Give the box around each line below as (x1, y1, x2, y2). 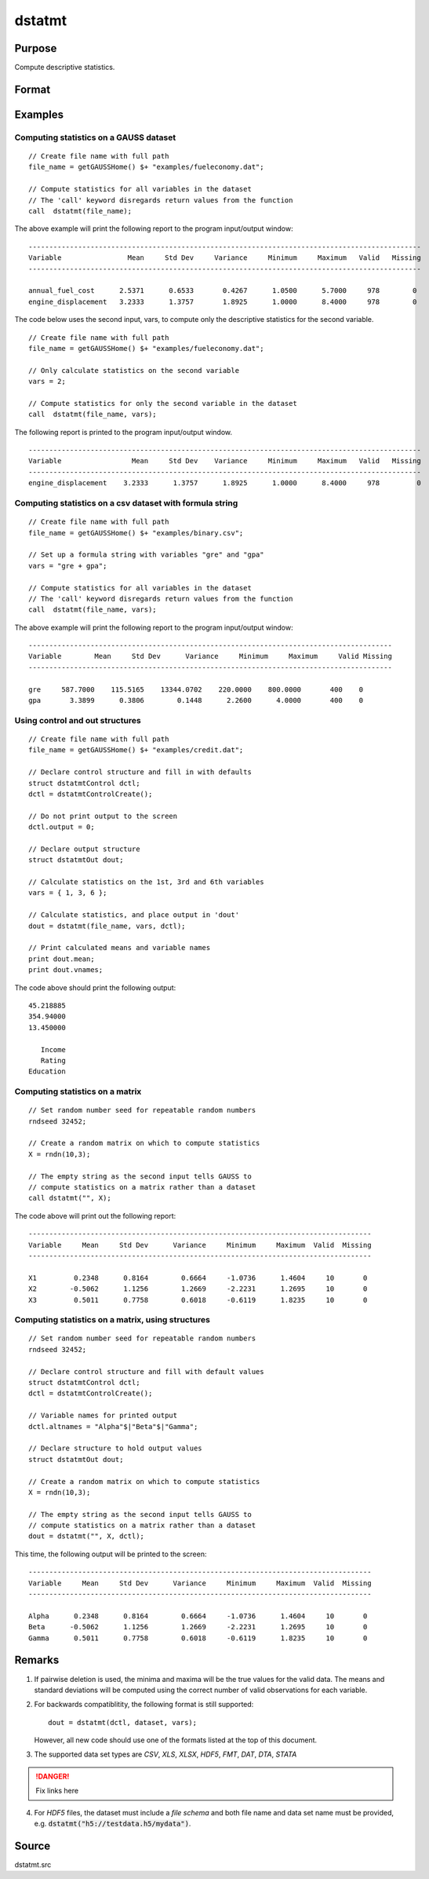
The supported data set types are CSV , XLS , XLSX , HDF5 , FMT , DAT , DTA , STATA (34, 1749, 297, 1759)
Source (14, 1839, 51, 1852)
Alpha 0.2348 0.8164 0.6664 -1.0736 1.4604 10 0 (28, 1611, 368, 1621)
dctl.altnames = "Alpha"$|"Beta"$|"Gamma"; (28, 1422, 198, 1431)
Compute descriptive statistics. (14, 63, 115, 72)
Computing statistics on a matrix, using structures (14, 1314, 211, 1325)
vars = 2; (28, 377, 66, 386)
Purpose (14, 42, 57, 55)
